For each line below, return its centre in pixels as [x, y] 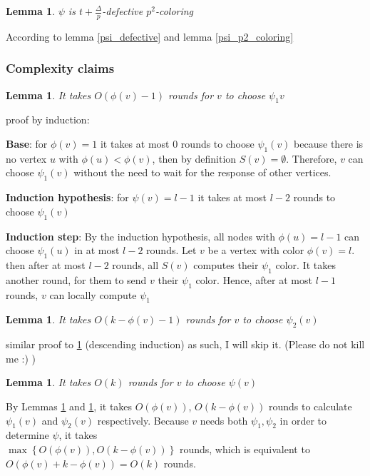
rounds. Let [171, 250]
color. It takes [305, 265]
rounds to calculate [310, 406]
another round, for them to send [76, 279]
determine [27, 435]
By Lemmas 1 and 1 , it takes [69, 406]
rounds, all [135, 265]
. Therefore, [312, 158]
